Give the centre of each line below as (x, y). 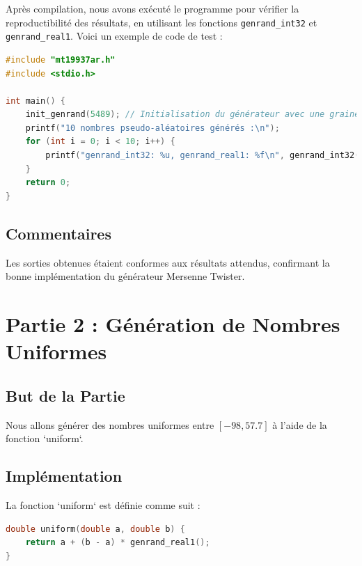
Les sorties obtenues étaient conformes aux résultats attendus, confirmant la (168, 262)
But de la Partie (65, 395)
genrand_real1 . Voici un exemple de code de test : (114, 36)
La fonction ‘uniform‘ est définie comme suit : (103, 504)
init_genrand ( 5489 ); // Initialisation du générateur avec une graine (192, 115)
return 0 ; (48, 183)
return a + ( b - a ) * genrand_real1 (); (118, 543)
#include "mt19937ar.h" (61, 60)
